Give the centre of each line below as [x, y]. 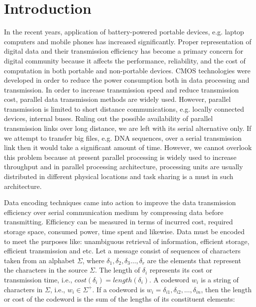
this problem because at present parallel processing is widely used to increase [120, 157]
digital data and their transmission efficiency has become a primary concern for [124, 51]
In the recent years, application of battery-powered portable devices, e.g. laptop [124, 32]
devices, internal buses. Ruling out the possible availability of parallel [109, 118]
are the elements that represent [194, 260]
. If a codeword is [118, 289]
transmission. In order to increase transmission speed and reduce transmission [122, 89]
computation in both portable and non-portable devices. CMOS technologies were [127, 70]
